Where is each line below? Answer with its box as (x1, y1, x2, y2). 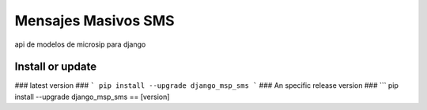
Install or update (14, 60, 97, 74)
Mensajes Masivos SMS (14, 12, 175, 29)
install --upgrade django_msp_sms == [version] (14, 92, 170, 101)
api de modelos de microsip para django (14, 40, 146, 49)
